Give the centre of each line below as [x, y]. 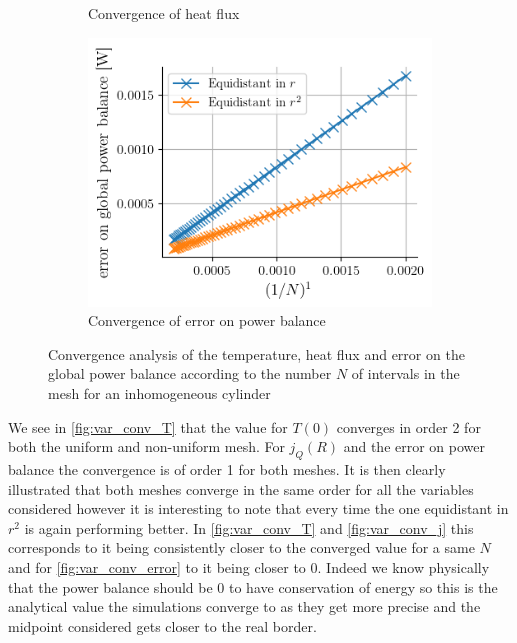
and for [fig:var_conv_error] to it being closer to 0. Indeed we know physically [249, 567]
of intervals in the [405, 373]
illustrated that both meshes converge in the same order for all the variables [241, 488]
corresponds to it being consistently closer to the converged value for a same [241, 547]
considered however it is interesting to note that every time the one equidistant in [258, 508]
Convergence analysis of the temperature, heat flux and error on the [256, 353]
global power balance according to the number [190, 373]
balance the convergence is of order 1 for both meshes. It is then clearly [227, 469]
